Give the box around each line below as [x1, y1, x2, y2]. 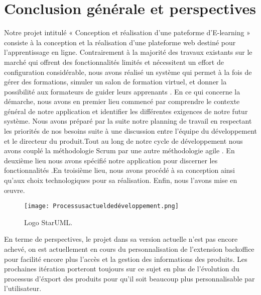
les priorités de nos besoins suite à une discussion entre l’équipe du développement [4, 126, 257, 136]
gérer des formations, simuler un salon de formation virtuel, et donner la [4, 76, 227, 87]
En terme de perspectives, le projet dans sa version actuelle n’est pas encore [4, 234, 238, 244]
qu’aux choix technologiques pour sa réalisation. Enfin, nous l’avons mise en [4, 175, 237, 185]
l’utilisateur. [4, 283, 42, 293]
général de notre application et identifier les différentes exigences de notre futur [4, 106, 248, 116]
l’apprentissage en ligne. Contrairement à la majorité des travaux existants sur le [4, 47, 252, 57]
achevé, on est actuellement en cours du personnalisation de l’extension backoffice [4, 244, 254, 254]
